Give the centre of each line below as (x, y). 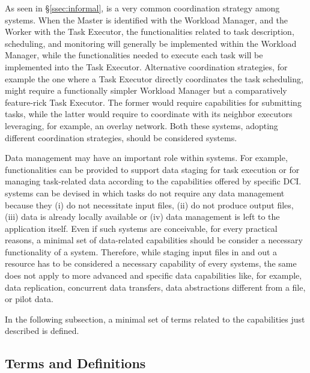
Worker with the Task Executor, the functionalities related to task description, (150, 32)
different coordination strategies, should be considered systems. (121, 137)
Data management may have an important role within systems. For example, (146, 158)
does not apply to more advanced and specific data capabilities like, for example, (153, 275)
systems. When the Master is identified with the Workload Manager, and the (147, 20)
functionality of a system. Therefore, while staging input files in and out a (141, 251)
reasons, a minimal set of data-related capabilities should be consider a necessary (154, 240)
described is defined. (42, 331)
